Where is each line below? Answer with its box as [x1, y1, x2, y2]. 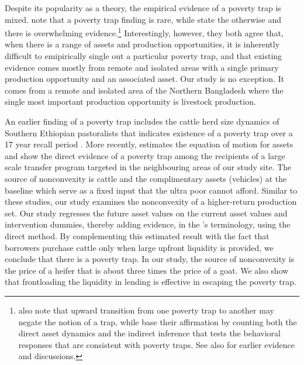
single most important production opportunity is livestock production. [5, 95, 256, 108]
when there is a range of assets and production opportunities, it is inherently [5, 38, 280, 50]
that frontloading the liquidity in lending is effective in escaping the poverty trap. [5, 276, 296, 288]
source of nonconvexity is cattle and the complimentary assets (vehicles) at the [5, 172, 287, 184]
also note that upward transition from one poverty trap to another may [18, 304, 274, 316]
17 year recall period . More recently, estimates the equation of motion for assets [5, 138, 293, 150]
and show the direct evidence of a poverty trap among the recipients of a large [5, 149, 285, 161]
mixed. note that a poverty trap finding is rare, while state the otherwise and [5, 13, 281, 25]
